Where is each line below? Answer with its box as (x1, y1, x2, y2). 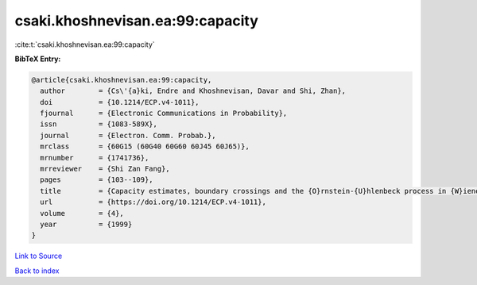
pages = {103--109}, (40, 175, 154, 184)
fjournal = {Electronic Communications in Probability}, (40, 109, 288, 118)
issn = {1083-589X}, (40, 120, 158, 129)
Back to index (14, 266, 60, 275)
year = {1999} (40, 220, 133, 229)
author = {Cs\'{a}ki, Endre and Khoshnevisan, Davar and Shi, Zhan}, (40, 87, 346, 95)
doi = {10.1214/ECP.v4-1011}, (40, 98, 200, 106)
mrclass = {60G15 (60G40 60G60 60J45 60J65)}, (40, 142, 250, 151)
